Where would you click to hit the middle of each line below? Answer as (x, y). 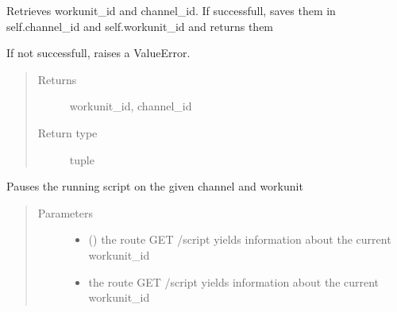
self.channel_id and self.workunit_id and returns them (140, 26)
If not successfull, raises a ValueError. (98, 53)
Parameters (65, 212)
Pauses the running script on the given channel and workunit (155, 186)
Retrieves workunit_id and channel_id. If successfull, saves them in (171, 10)
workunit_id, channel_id (131, 106)
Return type (67, 132)
